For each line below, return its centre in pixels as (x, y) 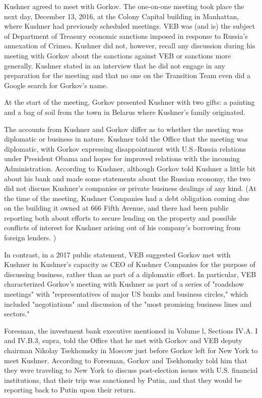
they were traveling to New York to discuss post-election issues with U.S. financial (131, 370)
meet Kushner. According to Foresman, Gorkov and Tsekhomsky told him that (126, 360)
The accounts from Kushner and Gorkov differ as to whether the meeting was (124, 129)
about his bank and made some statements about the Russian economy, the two (127, 178)
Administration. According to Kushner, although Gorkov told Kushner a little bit (130, 168)
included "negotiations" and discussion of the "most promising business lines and (128, 304)
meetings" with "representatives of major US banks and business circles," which (126, 294)
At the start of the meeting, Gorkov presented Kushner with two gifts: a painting (129, 102)
